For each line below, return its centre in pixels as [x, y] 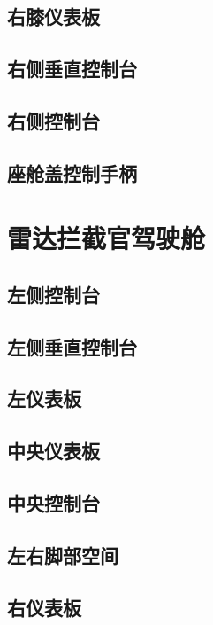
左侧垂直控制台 [72, 346]
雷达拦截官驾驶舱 [106, 238]
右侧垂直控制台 [72, 69]
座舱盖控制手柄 [72, 172]
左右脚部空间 [63, 555]
